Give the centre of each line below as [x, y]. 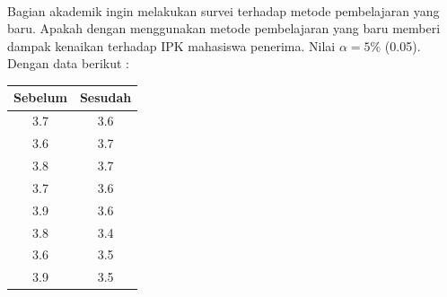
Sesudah [105, 97]
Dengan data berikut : [68, 63]
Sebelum [40, 97]
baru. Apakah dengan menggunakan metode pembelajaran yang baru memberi [224, 28]
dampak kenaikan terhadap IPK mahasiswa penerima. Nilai [171, 45]
